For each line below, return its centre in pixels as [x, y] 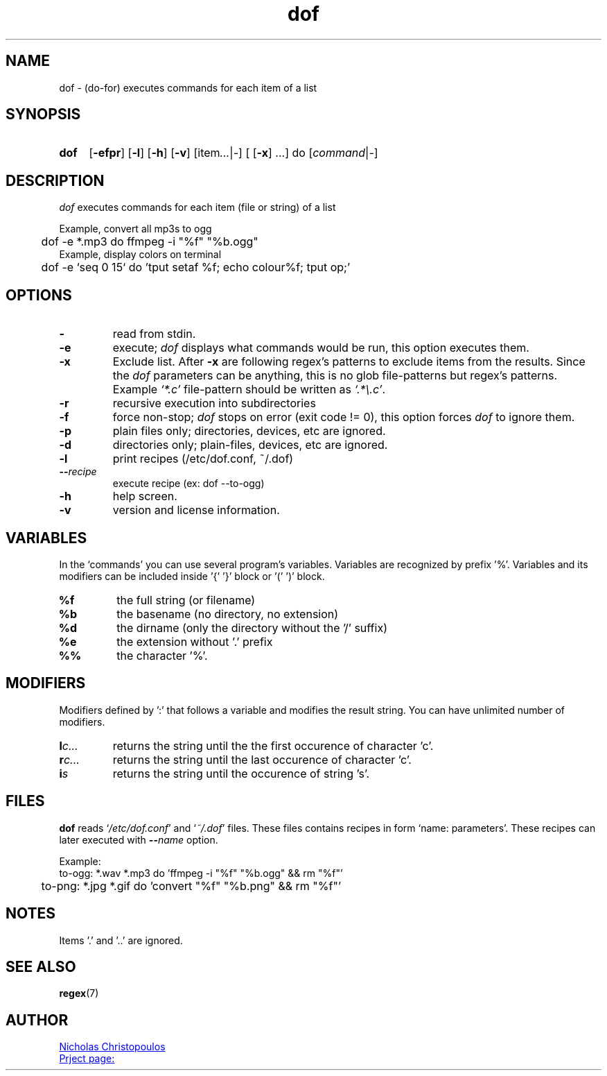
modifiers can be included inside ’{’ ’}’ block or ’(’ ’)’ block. [192, 576]
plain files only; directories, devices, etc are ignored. [249, 431]
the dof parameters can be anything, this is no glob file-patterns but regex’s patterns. [335, 376]
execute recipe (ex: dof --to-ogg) [188, 484]
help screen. [145, 496]
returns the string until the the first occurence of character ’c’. [273, 745]
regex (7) [79, 993]
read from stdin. [154, 334]
